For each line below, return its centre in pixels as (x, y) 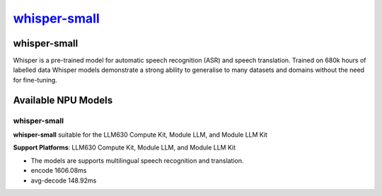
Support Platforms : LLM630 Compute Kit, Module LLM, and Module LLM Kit (125, 147)
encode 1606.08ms (59, 171)
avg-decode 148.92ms (64, 180)
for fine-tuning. (35, 80)
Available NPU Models (63, 100)
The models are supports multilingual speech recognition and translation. (137, 160)
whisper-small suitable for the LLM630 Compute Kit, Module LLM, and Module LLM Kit (140, 135)
